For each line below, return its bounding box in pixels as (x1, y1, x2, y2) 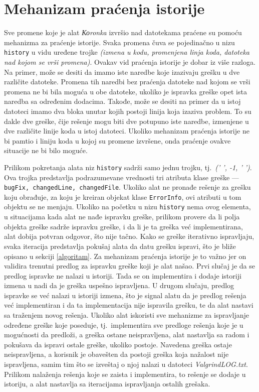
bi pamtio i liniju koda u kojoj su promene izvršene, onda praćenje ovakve (4, 135, 231, 146)
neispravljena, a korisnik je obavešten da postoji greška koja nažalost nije (4, 349, 229, 359)
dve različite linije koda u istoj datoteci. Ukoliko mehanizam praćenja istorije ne (4, 125, 249, 136)
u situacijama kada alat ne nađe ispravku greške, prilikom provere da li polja (4, 211, 240, 222)
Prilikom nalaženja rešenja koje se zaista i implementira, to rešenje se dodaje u (4, 368, 246, 379)
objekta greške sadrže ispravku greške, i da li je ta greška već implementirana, (4, 221, 243, 231)
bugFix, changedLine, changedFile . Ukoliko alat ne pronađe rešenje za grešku (4, 182, 251, 192)
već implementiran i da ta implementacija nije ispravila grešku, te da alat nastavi (4, 300, 253, 310)
